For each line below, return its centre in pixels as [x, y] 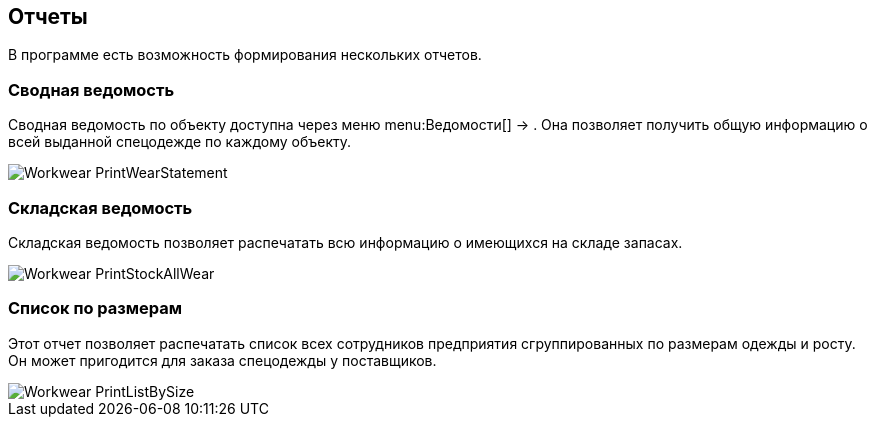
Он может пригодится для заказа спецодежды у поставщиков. [222, 360]
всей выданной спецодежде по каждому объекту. [180, 142]
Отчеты [48, 16]
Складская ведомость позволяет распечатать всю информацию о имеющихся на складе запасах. [345, 242]
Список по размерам [95, 308]
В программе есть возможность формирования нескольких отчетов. [245, 55]
